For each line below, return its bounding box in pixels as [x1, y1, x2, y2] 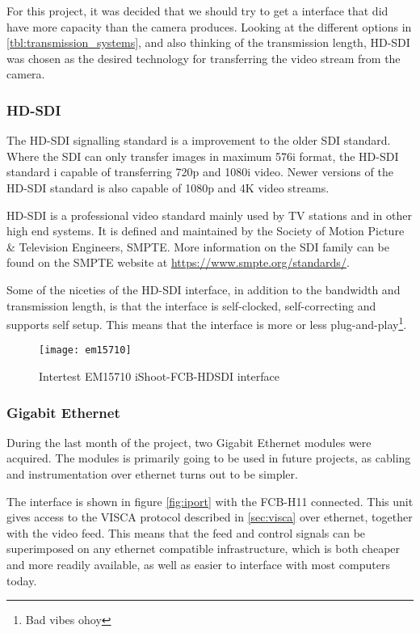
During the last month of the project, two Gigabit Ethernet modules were [6, 433, 372, 450]
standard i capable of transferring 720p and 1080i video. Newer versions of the [6, 163, 393, 180]
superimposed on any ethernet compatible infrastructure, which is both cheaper [6, 540, 401, 557]
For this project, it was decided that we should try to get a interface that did [6, 2, 388, 19]
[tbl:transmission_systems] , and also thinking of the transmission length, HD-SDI [6, 34, 410, 51]
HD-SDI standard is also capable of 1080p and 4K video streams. [6, 179, 330, 196]
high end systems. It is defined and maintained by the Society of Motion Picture [6, 222, 405, 239]
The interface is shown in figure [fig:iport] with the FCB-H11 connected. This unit [6, 492, 414, 509]
